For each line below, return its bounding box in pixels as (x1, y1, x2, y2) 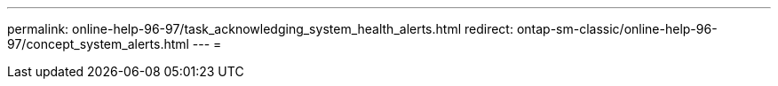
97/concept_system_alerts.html (7, 36, 189, 51)
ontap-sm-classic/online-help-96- (516, 21, 718, 36)
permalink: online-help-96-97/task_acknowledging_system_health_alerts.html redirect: (7, 21, 513, 36)
